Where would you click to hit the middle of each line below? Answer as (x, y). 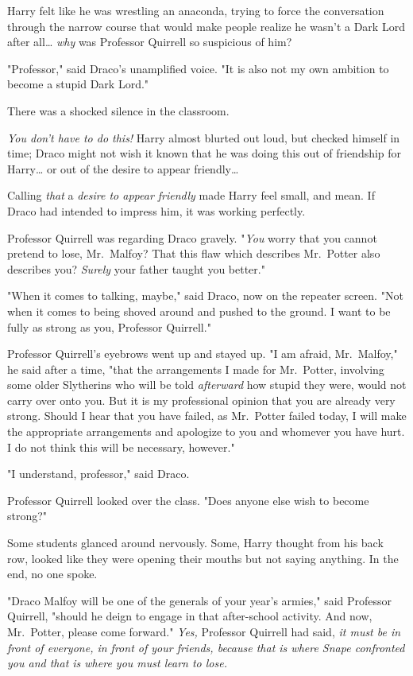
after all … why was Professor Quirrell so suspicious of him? (150, 42)
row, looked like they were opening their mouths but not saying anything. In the (203, 558)
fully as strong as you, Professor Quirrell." (109, 326)
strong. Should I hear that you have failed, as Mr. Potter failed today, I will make (207, 416)
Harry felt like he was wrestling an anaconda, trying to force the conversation (196, 10)
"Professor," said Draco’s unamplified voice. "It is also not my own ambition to (198, 68)
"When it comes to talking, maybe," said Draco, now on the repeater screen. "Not (205, 295)
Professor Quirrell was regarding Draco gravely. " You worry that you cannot (192, 237)
